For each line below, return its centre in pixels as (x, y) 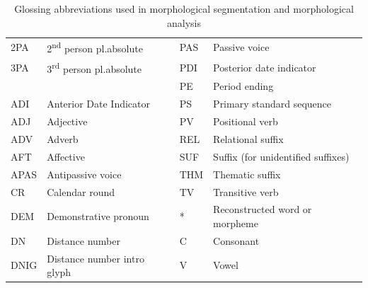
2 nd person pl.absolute (95, 47)
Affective (66, 156)
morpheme (236, 223)
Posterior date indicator (265, 67)
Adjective (67, 121)
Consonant (236, 240)
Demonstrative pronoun (98, 216)
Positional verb (246, 121)
